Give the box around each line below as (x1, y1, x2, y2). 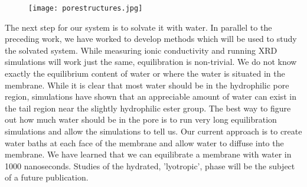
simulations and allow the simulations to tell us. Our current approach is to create (5, 125, 302, 137)
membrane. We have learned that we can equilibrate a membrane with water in (5, 148, 292, 160)
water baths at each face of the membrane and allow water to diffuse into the (5, 136, 284, 149)
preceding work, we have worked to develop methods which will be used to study (5, 32, 297, 45)
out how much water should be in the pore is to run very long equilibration (5, 113, 277, 126)
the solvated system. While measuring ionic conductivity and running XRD (5, 44, 277, 56)
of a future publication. (5, 171, 89, 183)
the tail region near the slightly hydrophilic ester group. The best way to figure (5, 101, 291, 114)
